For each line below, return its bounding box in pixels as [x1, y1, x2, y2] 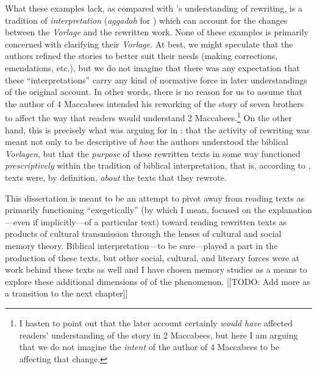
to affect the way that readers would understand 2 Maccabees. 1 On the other [5, 110, 292, 124]
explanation [268, 203, 312, 216]
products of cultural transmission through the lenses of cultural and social [5, 227, 282, 240]
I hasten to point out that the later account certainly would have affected [19, 316, 293, 329]
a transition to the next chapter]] [5, 287, 128, 300]
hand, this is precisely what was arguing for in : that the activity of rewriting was [5, 123, 310, 136]
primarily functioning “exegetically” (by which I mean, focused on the [5, 203, 266, 216]
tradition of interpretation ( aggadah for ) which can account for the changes [5, 13, 288, 26]
